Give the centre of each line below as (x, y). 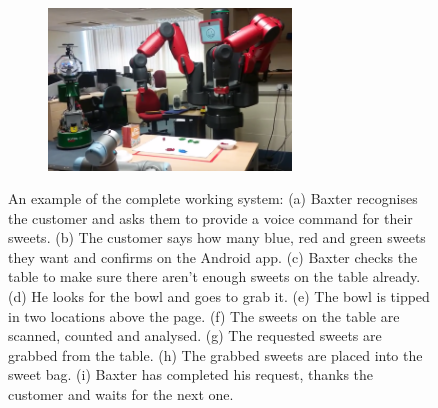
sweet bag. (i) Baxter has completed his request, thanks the (191, 374)
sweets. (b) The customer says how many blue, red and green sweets (217, 237)
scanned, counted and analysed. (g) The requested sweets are (195, 335)
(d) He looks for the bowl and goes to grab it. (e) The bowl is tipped (219, 296)
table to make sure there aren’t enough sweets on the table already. (214, 276)
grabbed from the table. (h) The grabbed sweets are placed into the (215, 354)
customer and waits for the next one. (121, 394)
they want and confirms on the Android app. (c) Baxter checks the (213, 256)
